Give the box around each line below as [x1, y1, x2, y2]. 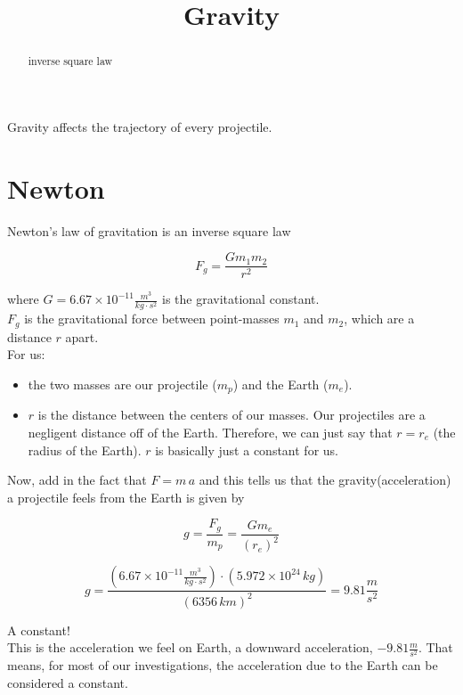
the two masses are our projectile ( [28, 374, 217, 393]
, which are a [344, 309, 415, 328]
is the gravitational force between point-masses [24, 309, 280, 328]
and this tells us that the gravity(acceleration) [199, 470, 451, 489]
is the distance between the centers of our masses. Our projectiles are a [37, 405, 426, 424]
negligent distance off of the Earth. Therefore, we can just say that [28, 423, 393, 442]
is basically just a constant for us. [155, 440, 338, 459]
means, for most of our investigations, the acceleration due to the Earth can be [7, 656, 438, 675]
